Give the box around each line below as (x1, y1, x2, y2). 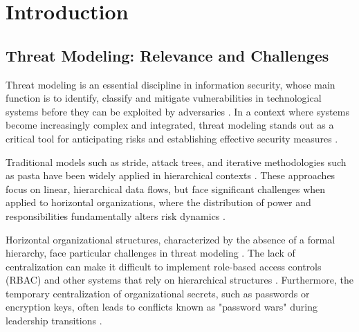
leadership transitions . (6, 313, 102, 328)
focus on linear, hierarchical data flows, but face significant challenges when (6, 181, 326, 196)
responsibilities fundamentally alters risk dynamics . (6, 208, 225, 223)
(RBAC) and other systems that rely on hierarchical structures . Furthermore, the (6, 273, 353, 287)
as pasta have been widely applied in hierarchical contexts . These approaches (6, 168, 335, 183)
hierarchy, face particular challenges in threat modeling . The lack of (6, 246, 295, 260)
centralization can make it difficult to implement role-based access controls (6, 259, 322, 273)
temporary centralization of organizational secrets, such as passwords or (6, 286, 310, 300)
